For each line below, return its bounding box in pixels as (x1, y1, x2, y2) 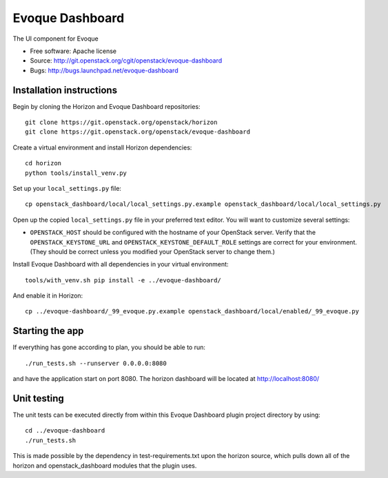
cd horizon (25, 159, 62, 167)
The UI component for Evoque (12, 34, 99, 43)
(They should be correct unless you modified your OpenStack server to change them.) (30, 247, 276, 256)
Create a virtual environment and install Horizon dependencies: (12, 143, 192, 152)
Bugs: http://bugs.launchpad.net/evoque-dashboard (30, 66, 178, 74)
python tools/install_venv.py (25, 169, 127, 177)
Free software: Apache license (30, 47, 117, 55)
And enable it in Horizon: (12, 291, 83, 300)
